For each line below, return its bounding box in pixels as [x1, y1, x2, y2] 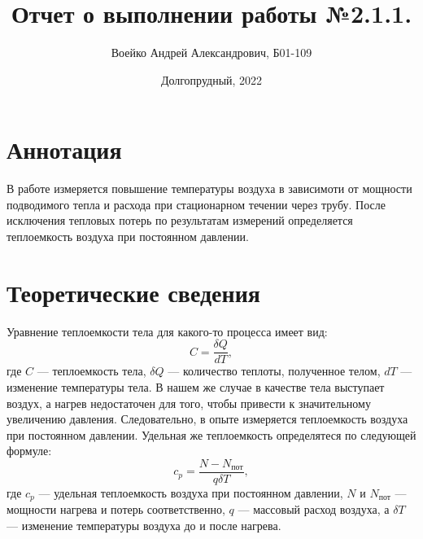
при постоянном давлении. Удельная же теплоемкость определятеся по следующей [7, 426, 416, 443]
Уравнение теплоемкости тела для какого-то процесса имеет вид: [7, 322, 328, 340]
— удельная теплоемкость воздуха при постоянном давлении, [38, 484, 343, 502]
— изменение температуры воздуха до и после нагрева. [7, 517, 281, 534]
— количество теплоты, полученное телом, [168, 362, 381, 379]
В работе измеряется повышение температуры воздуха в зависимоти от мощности [7, 180, 412, 197]
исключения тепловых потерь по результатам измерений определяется [7, 212, 353, 229]
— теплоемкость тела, [37, 362, 146, 379]
